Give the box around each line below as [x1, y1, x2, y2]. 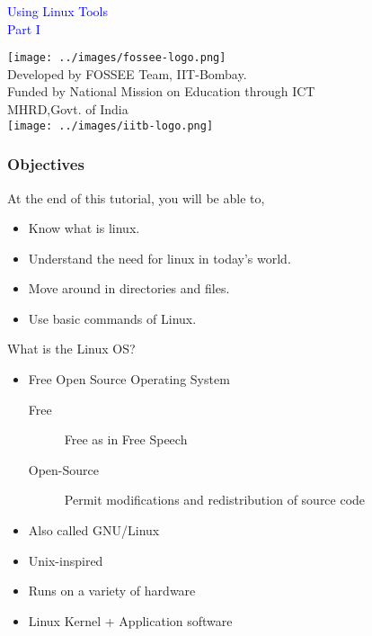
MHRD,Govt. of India [7, 100, 128, 119]
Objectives [7, 153, 84, 175]
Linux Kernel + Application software [28, 611, 233, 630]
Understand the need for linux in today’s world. [28, 248, 291, 267]
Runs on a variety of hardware [28, 581, 196, 600]
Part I [7, 19, 40, 38]
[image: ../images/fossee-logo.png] [7, 51, 226, 65]
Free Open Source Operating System [28, 370, 230, 389]
